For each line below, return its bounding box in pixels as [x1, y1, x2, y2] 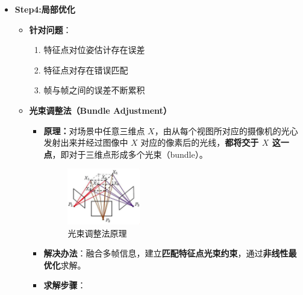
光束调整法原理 [67, 226, 127, 239]
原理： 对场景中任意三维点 [43, 124, 145, 137]
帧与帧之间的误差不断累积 [43, 84, 145, 96]
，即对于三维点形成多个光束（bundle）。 [52, 147, 208, 160]
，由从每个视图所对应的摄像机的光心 [154, 124, 298, 137]
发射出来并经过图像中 [43, 136, 128, 149]
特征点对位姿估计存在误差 [43, 43, 145, 56]
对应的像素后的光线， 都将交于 [140, 136, 259, 149]
